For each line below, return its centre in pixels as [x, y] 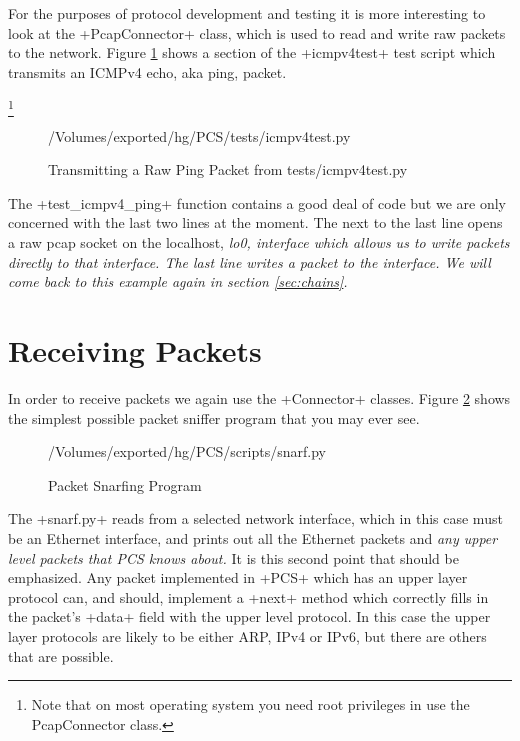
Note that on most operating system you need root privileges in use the [250, 704]
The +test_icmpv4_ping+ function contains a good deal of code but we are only [257, 202]
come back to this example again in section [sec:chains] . [178, 281]
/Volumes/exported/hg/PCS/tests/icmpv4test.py [199, 135]
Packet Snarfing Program [125, 484]
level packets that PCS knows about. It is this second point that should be [233, 557]
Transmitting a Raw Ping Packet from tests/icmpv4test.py [228, 169]
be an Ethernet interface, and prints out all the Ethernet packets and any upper [253, 537]
